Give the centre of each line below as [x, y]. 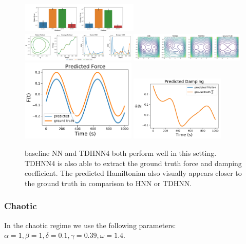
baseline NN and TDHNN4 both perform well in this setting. [121, 152]
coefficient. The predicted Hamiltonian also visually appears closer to [133, 173]
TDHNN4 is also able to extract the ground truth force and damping [133, 163]
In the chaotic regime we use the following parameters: [90, 225]
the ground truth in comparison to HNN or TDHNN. [108, 183]
